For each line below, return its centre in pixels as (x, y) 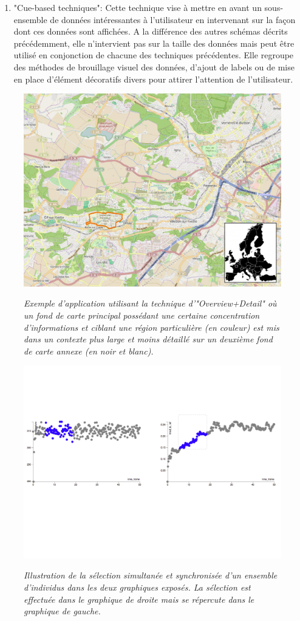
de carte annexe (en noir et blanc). (89, 351)
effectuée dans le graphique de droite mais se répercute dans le (139, 599)
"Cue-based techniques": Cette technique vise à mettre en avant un (138, 7)
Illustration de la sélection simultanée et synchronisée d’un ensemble (151, 575)
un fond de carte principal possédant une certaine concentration (142, 315)
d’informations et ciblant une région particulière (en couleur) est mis (152, 327)
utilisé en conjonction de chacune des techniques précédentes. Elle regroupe (154, 55)
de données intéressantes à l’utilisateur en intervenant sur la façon (173, 19)
